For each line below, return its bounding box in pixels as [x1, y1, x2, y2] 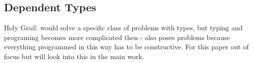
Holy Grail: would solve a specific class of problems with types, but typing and [4, 22, 243, 33]
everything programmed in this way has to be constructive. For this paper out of [4, 42, 249, 52]
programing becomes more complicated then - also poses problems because [4, 32, 230, 42]
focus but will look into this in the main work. [4, 51, 144, 61]
